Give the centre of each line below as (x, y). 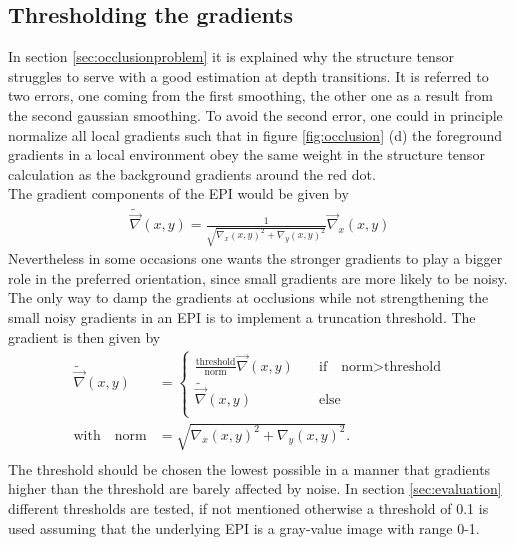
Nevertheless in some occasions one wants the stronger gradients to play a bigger (255, 258)
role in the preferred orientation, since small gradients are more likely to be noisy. (258, 277)
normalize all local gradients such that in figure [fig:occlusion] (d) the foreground (255, 134)
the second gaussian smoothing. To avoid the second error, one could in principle (255, 114)
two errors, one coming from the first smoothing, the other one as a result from (250, 95)
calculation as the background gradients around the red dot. (192, 173)
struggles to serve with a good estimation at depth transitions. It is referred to (248, 75)
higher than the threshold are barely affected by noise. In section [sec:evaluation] (255, 488)
